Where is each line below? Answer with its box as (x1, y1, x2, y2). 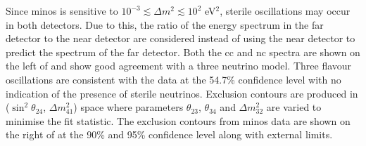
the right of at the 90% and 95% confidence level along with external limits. (6, 127, 333, 142)
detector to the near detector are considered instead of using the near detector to (6, 31, 355, 46)
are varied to (266, 100, 322, 114)
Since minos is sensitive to (6, 4, 118, 18)
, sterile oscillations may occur (220, 4, 351, 18)
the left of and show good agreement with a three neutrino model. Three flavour (6, 58, 352, 73)
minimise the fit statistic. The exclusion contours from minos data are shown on (6, 113, 351, 128)
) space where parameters (73, 100, 184, 114)
